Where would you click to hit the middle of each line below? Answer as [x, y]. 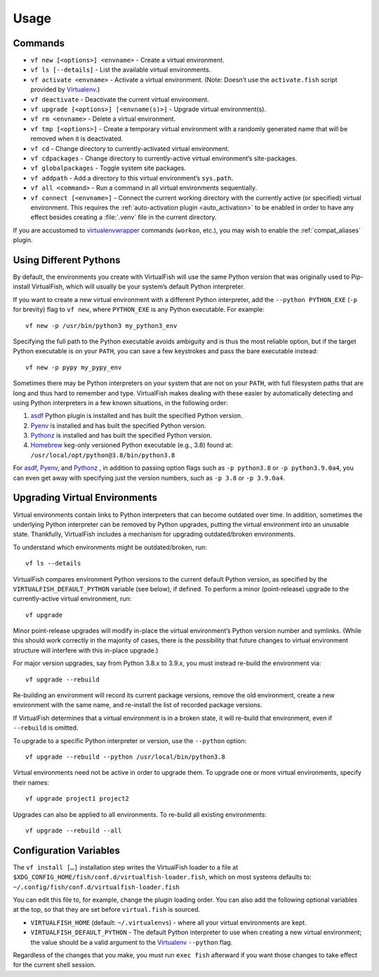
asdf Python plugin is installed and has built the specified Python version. [137, 416]
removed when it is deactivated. [77, 139]
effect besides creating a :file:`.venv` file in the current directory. [124, 217]
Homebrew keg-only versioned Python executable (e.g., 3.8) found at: [132, 445]
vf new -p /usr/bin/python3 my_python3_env [101, 326]
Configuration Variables [67, 850]
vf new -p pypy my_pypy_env [74, 367]
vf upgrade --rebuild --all [74, 830]
